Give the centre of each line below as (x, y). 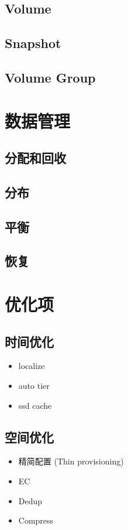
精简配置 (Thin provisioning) (71, 461)
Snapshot (33, 43)
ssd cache (35, 405)
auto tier (34, 386)
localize (32, 366)
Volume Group (50, 77)
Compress (36, 520)
